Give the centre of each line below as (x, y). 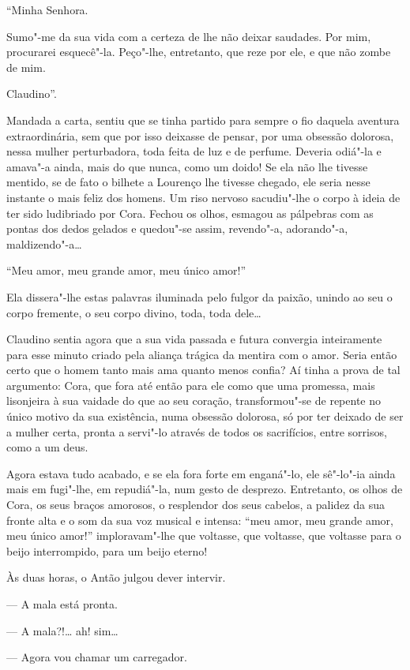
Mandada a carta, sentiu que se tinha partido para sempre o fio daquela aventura (203, 120)
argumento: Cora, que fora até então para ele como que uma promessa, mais (191, 385)
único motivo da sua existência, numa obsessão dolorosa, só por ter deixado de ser (205, 416)
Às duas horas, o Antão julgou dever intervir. (116, 577)
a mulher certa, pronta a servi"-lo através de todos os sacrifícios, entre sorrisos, (197, 431)
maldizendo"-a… (44, 243)
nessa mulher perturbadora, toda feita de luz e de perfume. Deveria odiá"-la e (194, 151)
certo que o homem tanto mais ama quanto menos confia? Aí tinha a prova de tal (203, 370)
